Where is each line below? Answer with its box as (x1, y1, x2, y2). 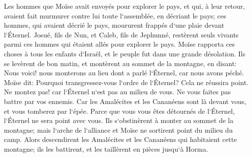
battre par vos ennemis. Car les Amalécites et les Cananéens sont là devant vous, (4, 96, 247, 106)
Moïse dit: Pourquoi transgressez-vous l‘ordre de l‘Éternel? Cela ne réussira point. (4, 77, 249, 87)
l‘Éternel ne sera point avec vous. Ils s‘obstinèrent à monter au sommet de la (4, 115, 233, 125)
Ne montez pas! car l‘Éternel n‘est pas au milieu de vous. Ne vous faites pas (4, 87, 231, 97)
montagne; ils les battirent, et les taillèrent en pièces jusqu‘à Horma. (4, 143, 209, 154)
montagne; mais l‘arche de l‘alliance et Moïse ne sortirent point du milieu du (4, 124, 233, 135)
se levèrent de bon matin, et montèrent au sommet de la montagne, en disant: (4, 58, 237, 68)
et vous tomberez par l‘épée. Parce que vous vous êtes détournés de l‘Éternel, (4, 105, 235, 116)
